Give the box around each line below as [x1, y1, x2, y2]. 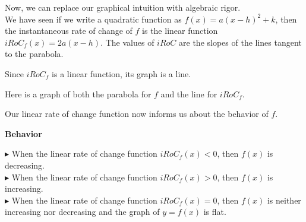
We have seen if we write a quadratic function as [5, 12, 182, 25]
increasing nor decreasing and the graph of [5, 205, 160, 218]
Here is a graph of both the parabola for [5, 87, 152, 100]
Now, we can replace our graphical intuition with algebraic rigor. [5, 1, 241, 13]
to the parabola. [5, 47, 64, 60]
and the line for [160, 87, 217, 100]
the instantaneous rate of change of [5, 24, 133, 37]
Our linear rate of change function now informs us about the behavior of [5, 107, 269, 120]
